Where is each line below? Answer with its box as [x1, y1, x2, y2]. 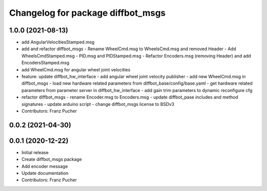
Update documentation [21, 170, 69, 176]
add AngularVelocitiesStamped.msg [21, 39, 95, 45]
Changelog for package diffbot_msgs [9, 7, 166, 18]
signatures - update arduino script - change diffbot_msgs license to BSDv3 [21, 101, 175, 107]
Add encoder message [21, 163, 68, 169]
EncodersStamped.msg [21, 60, 69, 66]
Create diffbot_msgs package [21, 157, 82, 162]
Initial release [21, 149, 49, 155]
